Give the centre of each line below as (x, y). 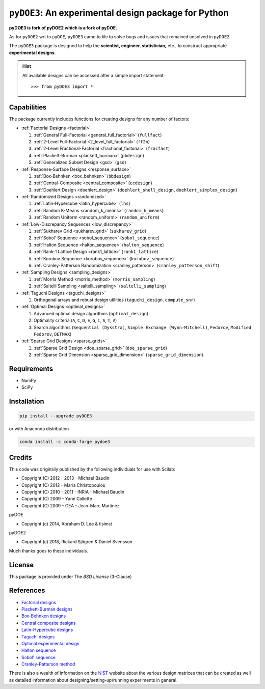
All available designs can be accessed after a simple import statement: (94, 75)
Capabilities (28, 107)
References (27, 591)
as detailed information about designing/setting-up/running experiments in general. (93, 680)
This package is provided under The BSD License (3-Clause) (70, 577)
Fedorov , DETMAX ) (53, 334)
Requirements (31, 369)
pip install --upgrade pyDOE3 (56, 416)
